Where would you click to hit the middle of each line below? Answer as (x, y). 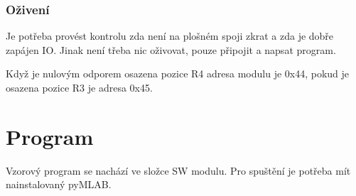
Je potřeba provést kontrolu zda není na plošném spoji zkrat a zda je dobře (170, 36)
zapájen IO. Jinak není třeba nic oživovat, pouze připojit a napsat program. (171, 49)
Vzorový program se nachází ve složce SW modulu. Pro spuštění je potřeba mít (178, 170)
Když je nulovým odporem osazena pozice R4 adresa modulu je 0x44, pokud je (178, 73)
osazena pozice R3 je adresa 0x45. (79, 87)
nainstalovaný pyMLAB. (59, 184)
